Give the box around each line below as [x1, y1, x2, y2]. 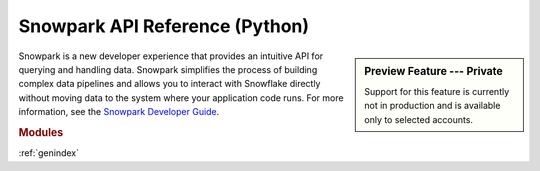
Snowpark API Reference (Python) [18, 15, 310, 37]
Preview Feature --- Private [364, 64, 504, 78]
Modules [18, 125, 64, 139]
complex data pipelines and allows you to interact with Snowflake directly [18, 78, 321, 90]
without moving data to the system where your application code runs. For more [18, 91, 344, 104]
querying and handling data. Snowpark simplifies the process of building [18, 63, 318, 75]
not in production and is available [364, 100, 501, 112]
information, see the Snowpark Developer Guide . [18, 106, 220, 118]
